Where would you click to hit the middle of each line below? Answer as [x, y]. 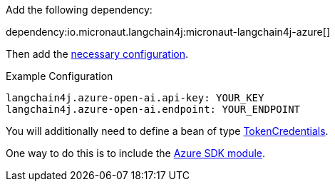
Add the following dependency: [79, 10]
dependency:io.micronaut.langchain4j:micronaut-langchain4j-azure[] [168, 32]
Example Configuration [60, 76]
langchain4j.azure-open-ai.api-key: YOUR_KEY [135, 98]
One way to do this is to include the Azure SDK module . [136, 153]
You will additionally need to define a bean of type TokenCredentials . [167, 131]
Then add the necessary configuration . [97, 54]
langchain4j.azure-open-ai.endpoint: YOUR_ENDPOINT [153, 109]
